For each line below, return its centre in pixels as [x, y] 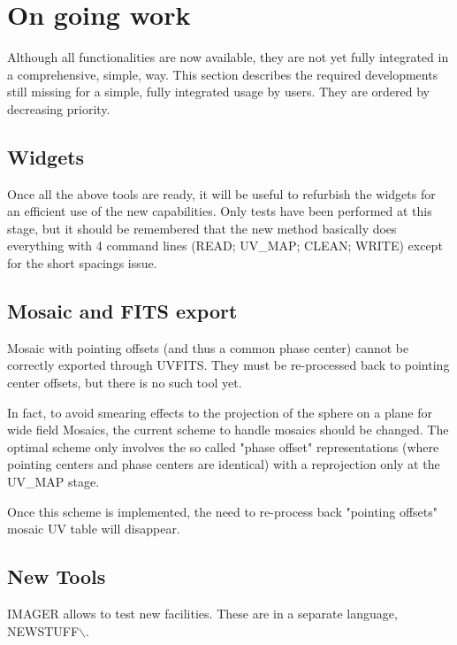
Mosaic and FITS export [122, 311]
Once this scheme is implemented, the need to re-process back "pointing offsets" [223, 511]
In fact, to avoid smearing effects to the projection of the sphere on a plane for [220, 412]
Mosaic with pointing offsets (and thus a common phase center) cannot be [208, 347]
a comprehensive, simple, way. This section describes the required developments [223, 74]
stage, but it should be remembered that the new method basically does [202, 228]
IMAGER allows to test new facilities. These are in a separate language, [202, 614]
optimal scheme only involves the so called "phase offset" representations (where [223, 446]
